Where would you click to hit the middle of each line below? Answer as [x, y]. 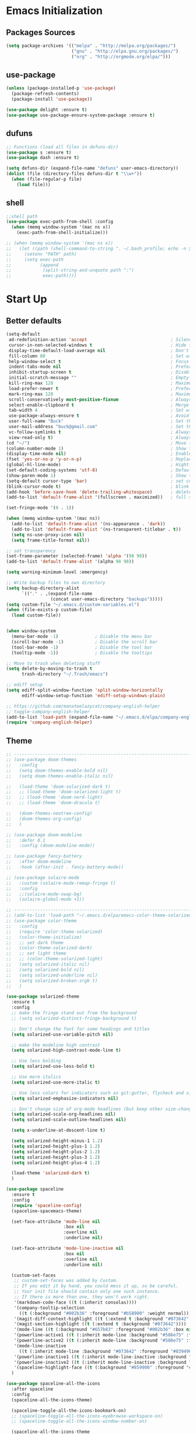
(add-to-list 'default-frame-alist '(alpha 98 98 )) [70, 562]
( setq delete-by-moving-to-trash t [49, 669]
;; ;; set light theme [36, 954]
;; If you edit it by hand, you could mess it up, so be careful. [96, 1286]
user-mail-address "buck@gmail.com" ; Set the [101, 427]
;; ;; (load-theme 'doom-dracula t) [53, 803]
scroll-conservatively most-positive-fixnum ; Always [100, 399]
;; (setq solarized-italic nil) [48, 964]
